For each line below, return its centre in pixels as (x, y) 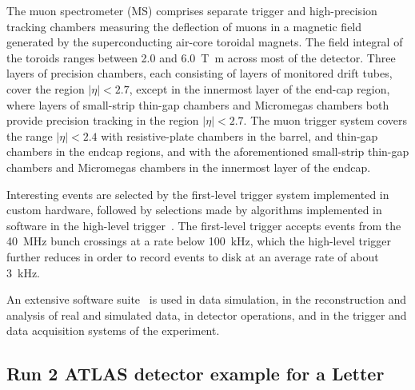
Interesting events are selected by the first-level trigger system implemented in (198, 194)
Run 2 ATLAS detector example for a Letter (196, 374)
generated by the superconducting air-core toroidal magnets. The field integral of (205, 42)
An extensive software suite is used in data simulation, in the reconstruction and (206, 299)
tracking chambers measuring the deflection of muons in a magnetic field (184, 26)
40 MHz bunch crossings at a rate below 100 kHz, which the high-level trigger (199, 241)
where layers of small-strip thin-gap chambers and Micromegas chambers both (198, 104)
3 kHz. (23, 272)
